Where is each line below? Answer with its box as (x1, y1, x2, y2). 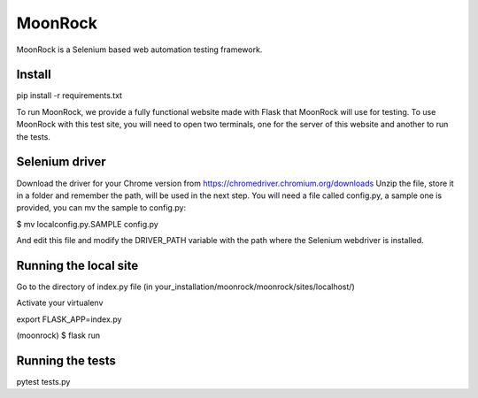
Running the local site (16, 257, 139, 273)
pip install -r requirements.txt (16, 90, 123, 101)
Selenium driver (16, 155, 106, 170)
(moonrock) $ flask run (16, 330, 101, 341)
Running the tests (16, 353, 117, 368)
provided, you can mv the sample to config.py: (16, 203, 186, 213)
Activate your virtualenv (16, 297, 104, 309)
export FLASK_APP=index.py (16, 314, 122, 325)
